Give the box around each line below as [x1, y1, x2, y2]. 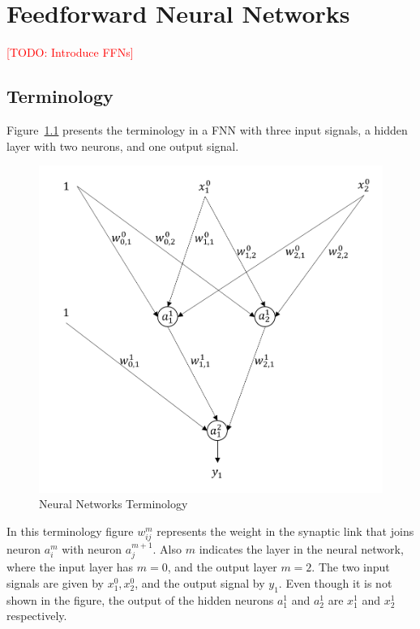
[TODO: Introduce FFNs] [6, 44, 134, 61]
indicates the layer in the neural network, [199, 540, 404, 557]
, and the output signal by [135, 574, 265, 591]
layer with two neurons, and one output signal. [6, 137, 239, 154]
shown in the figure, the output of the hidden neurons [6, 591, 274, 608]
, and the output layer [167, 558, 277, 576]
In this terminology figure [6, 522, 134, 539]
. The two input [311, 558, 390, 576]
